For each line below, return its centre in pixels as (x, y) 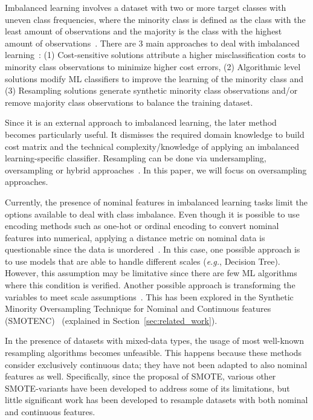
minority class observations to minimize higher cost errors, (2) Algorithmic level (153, 66)
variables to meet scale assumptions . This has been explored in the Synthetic (149, 296)
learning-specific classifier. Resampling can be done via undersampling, (136, 158)
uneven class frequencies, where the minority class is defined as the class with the (155, 19)
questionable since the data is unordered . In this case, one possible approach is (153, 249)
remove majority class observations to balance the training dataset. (129, 102)
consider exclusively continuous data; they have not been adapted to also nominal (156, 364)
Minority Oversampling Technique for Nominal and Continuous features (138, 309)
